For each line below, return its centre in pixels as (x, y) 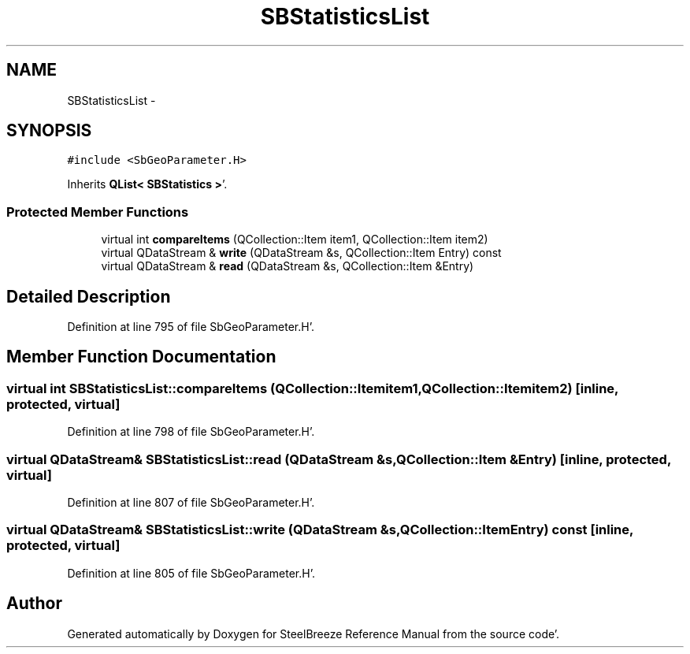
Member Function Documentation (141, 357)
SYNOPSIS (49, 131)
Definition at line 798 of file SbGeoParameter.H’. (191, 432)
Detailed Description (89, 296)
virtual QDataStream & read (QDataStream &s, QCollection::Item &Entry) (287, 266)
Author (34, 604)
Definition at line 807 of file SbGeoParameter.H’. (191, 502)
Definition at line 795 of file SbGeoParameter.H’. (191, 327)
